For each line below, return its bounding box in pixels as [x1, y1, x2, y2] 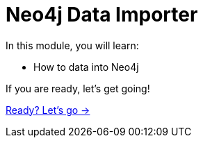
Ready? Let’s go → [6, 103, 90, 116]
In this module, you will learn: [6, 39, 139, 51]
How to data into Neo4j [33, 60, 139, 73]
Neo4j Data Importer [6, 3, 198, 26]
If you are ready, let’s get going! [6, 82, 150, 94]
